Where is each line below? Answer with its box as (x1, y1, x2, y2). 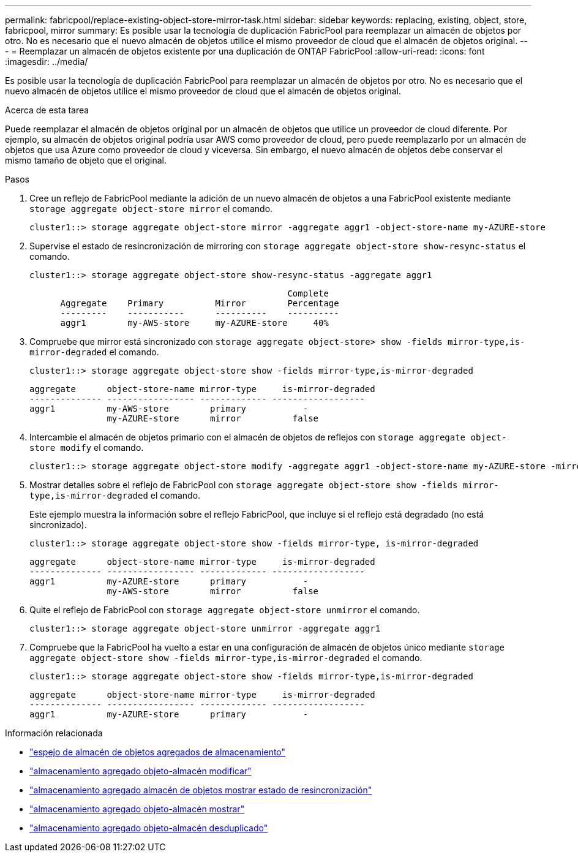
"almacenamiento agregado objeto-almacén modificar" (29, 766, 252, 776)
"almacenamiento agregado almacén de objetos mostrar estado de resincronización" (29, 785, 372, 795)
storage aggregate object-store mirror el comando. (29, 203, 273, 214)
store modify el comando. (29, 442, 144, 453)
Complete (287, 289, 329, 298)
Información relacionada (5, 728, 103, 738)
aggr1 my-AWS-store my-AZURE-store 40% (60, 318, 329, 328)
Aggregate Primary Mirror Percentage (60, 298, 339, 308)
